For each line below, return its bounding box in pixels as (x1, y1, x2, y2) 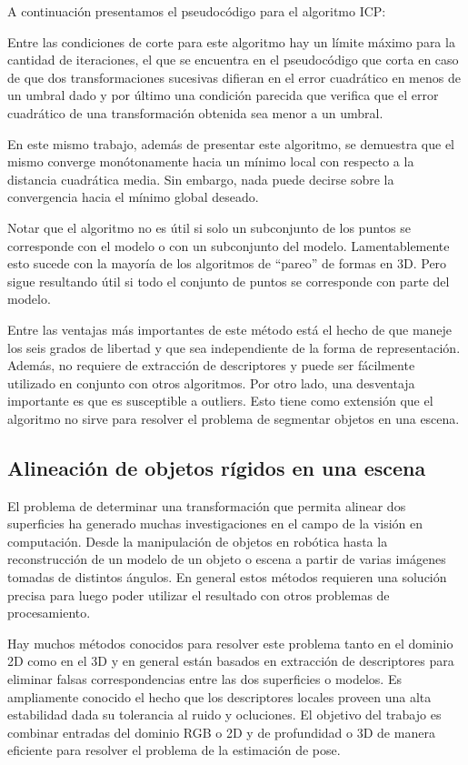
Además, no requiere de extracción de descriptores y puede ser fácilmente (7, 356, 415, 375)
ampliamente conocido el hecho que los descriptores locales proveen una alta (7, 687, 432, 706)
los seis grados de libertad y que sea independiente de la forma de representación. (7, 337, 461, 357)
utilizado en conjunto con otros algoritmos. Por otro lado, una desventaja (7, 373, 415, 392)
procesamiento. (7, 603, 91, 622)
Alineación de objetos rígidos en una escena (7, 453, 426, 481)
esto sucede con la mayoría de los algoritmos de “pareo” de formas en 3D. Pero (7, 254, 447, 273)
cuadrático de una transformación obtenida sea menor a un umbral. (7, 103, 383, 122)
